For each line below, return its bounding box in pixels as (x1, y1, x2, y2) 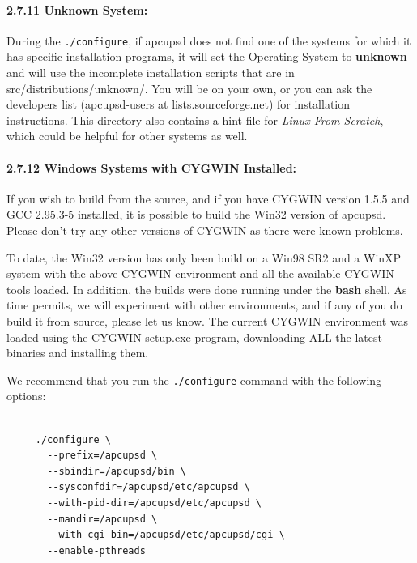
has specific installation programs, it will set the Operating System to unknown (6, 48, 407, 65)
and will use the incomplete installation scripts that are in (6, 64, 295, 81)
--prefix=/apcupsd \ (47, 450, 158, 462)
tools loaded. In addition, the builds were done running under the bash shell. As (6, 280, 407, 297)
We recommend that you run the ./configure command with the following (6, 371, 382, 388)
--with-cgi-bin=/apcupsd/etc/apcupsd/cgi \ (47, 529, 285, 541)
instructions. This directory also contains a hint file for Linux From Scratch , (6, 111, 384, 128)
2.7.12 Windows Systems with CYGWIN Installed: (6, 159, 297, 176)
